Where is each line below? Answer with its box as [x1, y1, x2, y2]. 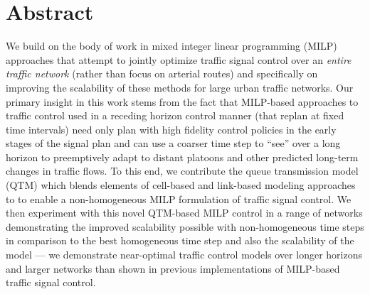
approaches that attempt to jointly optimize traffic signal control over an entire [6, 52, 351, 67]
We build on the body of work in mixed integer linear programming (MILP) [6, 38, 337, 53]
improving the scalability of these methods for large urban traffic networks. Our [6, 80, 354, 94]
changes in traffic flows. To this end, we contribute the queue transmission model [6, 163, 359, 178]
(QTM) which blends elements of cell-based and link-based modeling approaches [6, 178, 356, 192]
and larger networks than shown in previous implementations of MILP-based [6, 261, 340, 276]
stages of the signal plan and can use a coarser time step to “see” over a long [6, 136, 341, 151]
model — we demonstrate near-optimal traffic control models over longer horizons [6, 247, 362, 262]
